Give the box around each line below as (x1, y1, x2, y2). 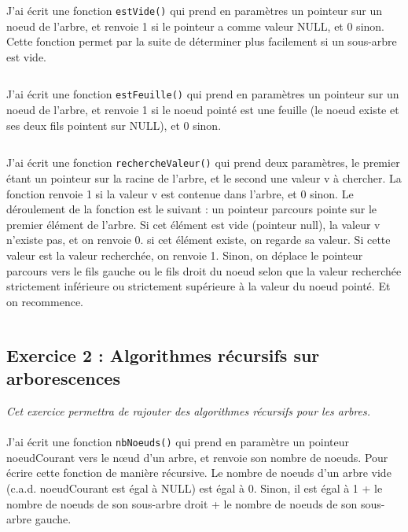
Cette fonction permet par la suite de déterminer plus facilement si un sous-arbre (6, 33, 397, 50)
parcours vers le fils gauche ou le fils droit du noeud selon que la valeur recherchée (6, 262, 402, 279)
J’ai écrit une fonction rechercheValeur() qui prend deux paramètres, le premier (6, 154, 400, 171)
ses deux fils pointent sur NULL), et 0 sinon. (6, 116, 222, 133)
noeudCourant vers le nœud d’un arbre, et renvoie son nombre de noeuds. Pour (6, 449, 388, 465)
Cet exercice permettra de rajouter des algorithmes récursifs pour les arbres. (6, 402, 370, 419)
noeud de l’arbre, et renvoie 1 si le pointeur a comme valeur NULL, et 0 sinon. (6, 17, 384, 34)
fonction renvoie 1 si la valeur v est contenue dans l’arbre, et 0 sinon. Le (6, 185, 354, 201)
